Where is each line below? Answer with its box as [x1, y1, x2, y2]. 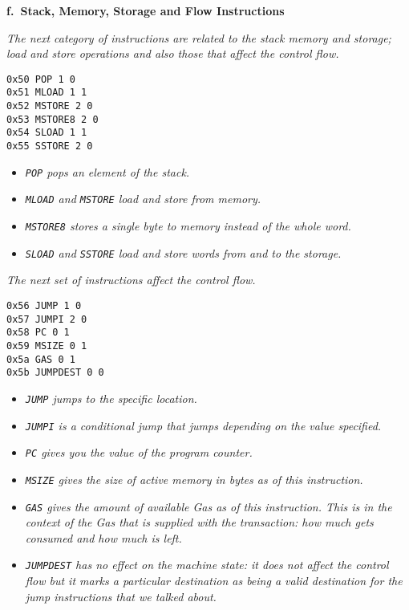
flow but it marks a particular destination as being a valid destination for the [25, 572, 403, 588]
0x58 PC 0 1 [6, 327, 70, 339]
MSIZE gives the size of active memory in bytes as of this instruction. [25, 470, 363, 487]
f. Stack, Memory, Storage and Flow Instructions [6, 2, 285, 18]
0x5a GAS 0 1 [6, 353, 75, 365]
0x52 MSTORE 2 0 [6, 100, 93, 112]
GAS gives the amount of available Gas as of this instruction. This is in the [25, 498, 392, 514]
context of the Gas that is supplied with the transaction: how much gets [25, 514, 374, 531]
